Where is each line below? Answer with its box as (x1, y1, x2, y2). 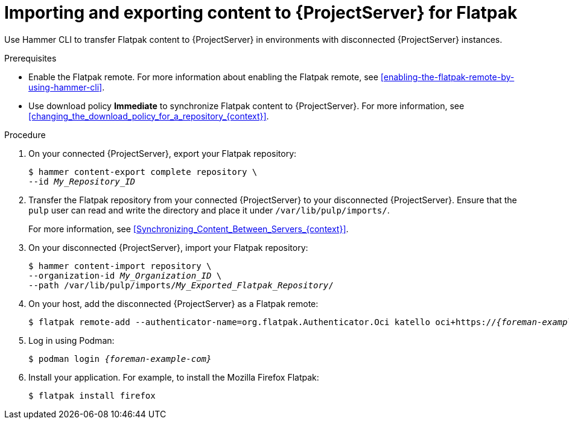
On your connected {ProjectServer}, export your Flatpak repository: (28, 148, 297, 159)
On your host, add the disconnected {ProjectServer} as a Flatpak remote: (28, 298, 319, 309)
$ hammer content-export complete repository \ (28, 166, 258, 177)
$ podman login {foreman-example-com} (28, 353, 212, 364)
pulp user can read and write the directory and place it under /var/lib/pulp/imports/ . (28, 204, 390, 215)
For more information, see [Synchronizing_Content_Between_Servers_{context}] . (28, 223, 349, 234)
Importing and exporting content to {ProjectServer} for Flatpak (4, 2, 518, 23)
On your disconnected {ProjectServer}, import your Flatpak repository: (28, 242, 308, 253)
